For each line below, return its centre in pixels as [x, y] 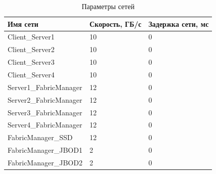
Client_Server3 [31, 62]
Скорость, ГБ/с [115, 24]
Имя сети [23, 24]
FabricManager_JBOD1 [45, 150]
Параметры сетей [108, 6]
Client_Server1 [31, 37]
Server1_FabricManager [45, 87]
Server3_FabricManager [45, 112]
